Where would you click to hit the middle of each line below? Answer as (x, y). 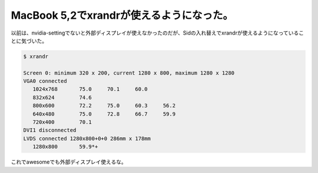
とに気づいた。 (29, 40)
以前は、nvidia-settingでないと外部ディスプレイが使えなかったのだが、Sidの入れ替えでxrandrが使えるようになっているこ (158, 33)
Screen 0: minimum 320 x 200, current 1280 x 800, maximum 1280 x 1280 (129, 73)
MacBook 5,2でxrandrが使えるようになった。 (122, 15)
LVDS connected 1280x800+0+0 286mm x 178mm (87, 138)
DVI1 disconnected (50, 130)
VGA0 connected (45, 81)
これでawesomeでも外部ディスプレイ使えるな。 (69, 162)
